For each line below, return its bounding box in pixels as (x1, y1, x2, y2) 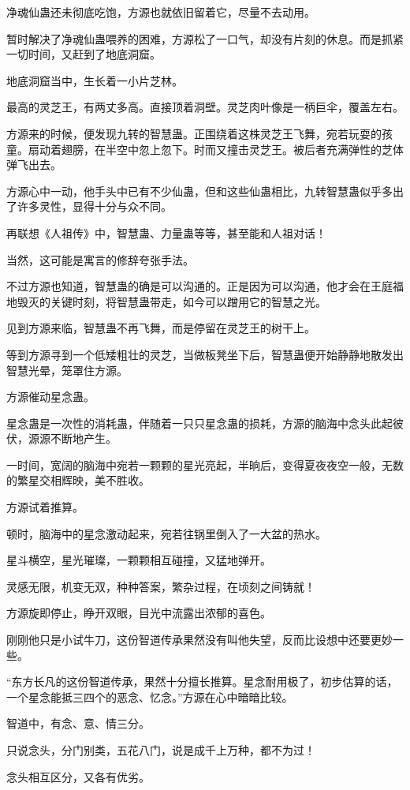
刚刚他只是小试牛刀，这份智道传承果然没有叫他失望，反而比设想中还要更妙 (6, 631, 393, 648)
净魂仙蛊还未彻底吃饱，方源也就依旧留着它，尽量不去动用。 (6, 4, 315, 20)
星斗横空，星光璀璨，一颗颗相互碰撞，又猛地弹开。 (6, 552, 271, 568)
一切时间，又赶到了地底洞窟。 (6, 46, 161, 62)
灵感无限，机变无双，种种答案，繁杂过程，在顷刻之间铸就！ (6, 578, 315, 594)
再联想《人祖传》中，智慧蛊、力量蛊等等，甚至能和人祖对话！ (6, 224, 326, 241)
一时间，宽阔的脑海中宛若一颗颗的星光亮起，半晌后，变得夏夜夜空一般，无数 (6, 456, 404, 473)
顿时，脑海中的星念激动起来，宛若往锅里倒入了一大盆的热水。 (6, 525, 326, 541)
